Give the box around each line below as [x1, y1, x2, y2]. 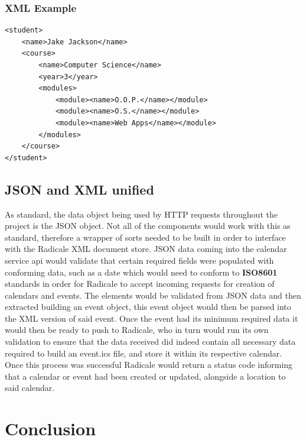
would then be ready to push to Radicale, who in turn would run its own [5, 323, 269, 336]
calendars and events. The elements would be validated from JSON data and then [5, 289, 301, 301]
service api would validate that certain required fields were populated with [5, 254, 274, 266]
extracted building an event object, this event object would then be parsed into [5, 300, 291, 313]
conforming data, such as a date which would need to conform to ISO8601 [5, 266, 278, 278]
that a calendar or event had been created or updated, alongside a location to [5, 370, 286, 382]
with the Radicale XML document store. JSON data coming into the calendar [5, 242, 287, 255]
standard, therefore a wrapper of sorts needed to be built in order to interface [5, 231, 286, 243]
